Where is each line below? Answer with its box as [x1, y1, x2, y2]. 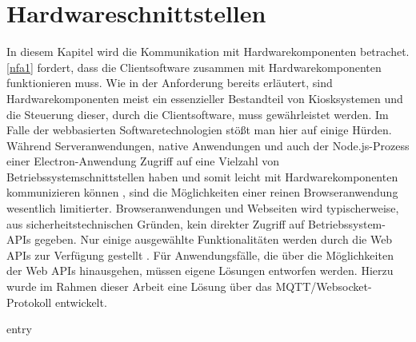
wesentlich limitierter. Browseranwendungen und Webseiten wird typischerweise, [6, 200, 399, 217]
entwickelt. [54, 293, 107, 310]
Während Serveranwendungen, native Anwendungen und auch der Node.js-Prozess [6, 137, 410, 153]
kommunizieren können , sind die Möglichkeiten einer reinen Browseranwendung [6, 184, 398, 201]
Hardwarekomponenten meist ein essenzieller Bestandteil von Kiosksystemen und [6, 89, 403, 106]
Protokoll [6, 293, 52, 310]
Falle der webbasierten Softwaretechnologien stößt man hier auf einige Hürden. [6, 121, 392, 138]
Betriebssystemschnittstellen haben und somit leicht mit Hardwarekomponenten [6, 168, 398, 185]
